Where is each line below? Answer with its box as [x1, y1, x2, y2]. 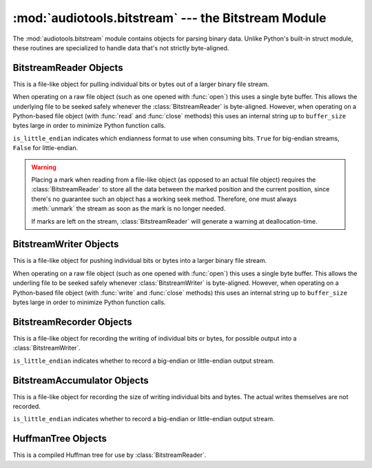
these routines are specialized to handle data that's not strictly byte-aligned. [12, 43, 229, 52]
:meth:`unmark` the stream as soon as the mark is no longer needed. [31, 204, 226, 213]
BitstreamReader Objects [12, 62, 123, 74]
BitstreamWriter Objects [12, 238, 119, 251]
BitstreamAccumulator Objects [12, 374, 149, 386]
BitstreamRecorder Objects [12, 316, 132, 328]
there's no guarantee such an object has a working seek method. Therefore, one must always [31, 195, 297, 203]
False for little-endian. [12, 144, 79, 152]
